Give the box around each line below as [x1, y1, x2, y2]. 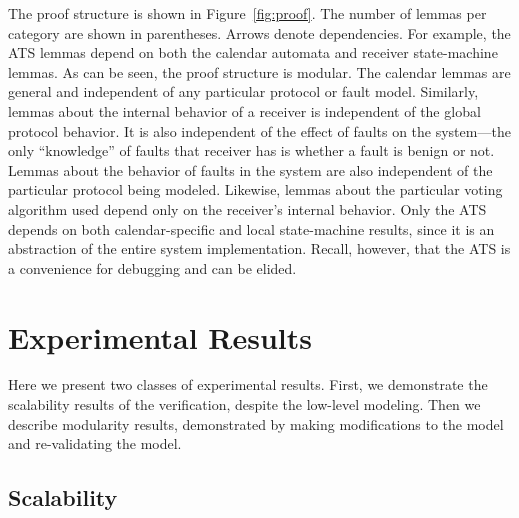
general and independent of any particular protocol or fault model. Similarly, [8, 81, 479, 102]
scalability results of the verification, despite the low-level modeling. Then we [8, 394, 481, 415]
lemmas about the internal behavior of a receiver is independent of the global [8, 100, 481, 121]
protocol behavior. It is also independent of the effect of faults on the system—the [8, 120, 511, 141]
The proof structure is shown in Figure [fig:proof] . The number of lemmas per [8, 3, 487, 23]
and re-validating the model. [8, 433, 182, 454]
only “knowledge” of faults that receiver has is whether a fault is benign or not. [8, 140, 495, 161]
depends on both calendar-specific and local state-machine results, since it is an [8, 218, 495, 239]
